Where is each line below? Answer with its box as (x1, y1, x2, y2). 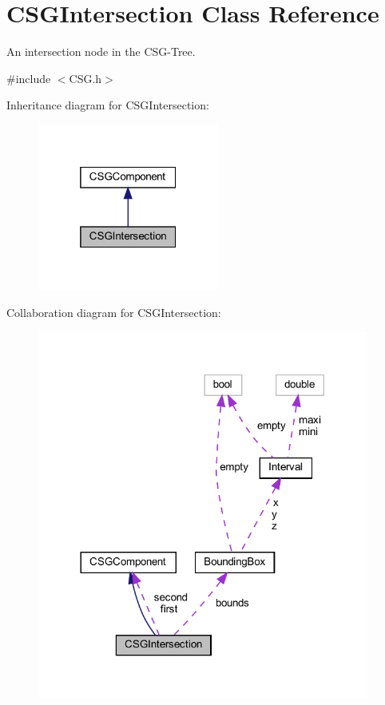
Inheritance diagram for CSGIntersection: (6, 97, 209, 113)
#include (6, 69, 51, 86)
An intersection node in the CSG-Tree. (6, 43, 196, 60)
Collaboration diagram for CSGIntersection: (6, 303, 221, 320)
